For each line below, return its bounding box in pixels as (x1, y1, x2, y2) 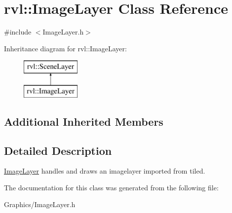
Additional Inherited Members (4, 113, 163, 129)
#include (4, 27, 32, 37)
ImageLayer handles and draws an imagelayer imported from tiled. (4, 166, 205, 176)
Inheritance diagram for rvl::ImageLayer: (4, 43, 127, 53)
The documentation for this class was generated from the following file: (4, 182, 219, 193)
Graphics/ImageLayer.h (4, 199, 76, 209)
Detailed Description (4, 142, 112, 158)
